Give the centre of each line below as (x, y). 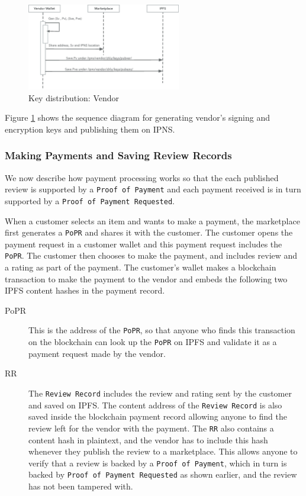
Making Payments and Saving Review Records (118, 155)
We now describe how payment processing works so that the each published (142, 177)
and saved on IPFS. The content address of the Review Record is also (155, 405)
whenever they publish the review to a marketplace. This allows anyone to (163, 451)
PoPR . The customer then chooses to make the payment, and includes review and (151, 255)
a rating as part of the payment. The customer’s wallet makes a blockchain (141, 267)
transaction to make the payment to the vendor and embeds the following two (146, 278)
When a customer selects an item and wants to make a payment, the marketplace (152, 220)
